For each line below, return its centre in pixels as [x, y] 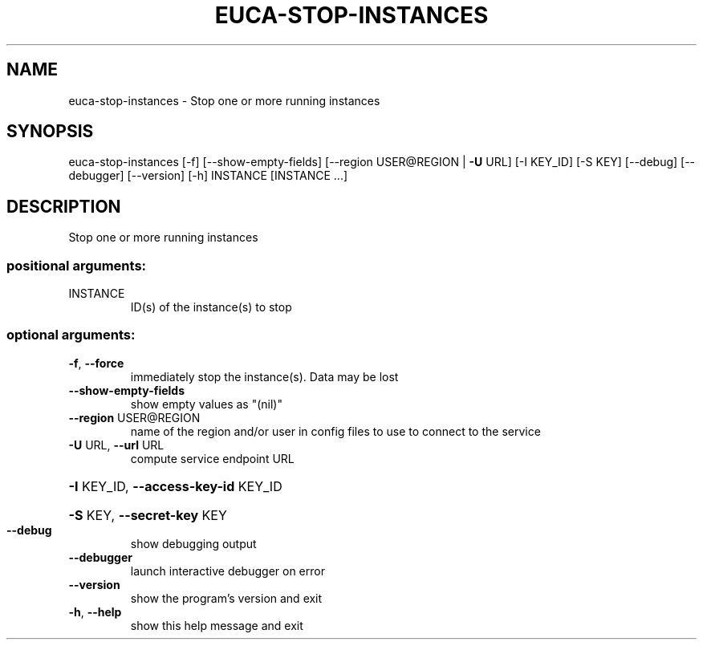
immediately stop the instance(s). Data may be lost [264, 376]
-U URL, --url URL [116, 445]
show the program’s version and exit [226, 598]
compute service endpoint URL [212, 458]
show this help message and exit [217, 625]
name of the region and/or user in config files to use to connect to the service [335, 431]
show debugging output [193, 543]
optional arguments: [71, 335]
